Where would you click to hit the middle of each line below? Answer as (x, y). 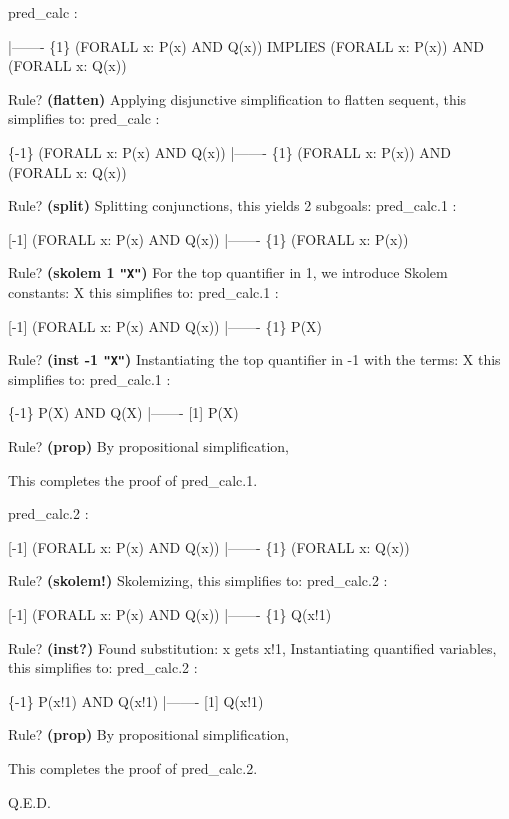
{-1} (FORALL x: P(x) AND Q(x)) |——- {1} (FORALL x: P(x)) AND (229, 151)
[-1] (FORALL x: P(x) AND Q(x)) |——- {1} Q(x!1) (170, 614)
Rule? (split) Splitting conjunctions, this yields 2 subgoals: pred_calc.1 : (232, 205)
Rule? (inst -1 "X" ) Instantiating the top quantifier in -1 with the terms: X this (254, 359)
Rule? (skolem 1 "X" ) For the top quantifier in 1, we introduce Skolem (228, 272)
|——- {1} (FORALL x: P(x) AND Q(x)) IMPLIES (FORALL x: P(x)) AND (246, 45)
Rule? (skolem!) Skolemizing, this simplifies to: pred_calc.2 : (198, 580)
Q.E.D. (29, 801)
